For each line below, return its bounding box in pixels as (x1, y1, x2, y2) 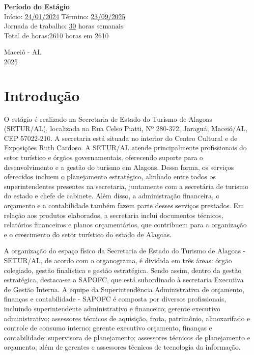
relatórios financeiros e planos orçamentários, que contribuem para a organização (4, 219, 247, 230)
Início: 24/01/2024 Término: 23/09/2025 (4, 11, 125, 21)
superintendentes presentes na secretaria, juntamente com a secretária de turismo (4, 181, 249, 191)
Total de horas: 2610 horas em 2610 (4, 30, 109, 40)
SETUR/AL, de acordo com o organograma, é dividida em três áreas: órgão (4, 255, 232, 265)
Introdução (4, 85, 80, 105)
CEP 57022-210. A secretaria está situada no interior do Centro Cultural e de (4, 133, 237, 143)
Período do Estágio (4, 1, 70, 11)
